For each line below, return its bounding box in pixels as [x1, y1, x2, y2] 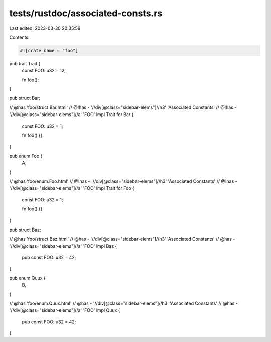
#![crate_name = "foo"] [20, 48, 79, 53]
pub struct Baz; [9, 226, 41, 233]
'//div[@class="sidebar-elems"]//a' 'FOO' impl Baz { [9, 243, 117, 249]
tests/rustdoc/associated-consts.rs [9, 8, 163, 19]
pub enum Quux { [9, 275, 46, 281]
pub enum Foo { [9, 153, 43, 159]
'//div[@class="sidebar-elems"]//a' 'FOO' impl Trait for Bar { [9, 111, 134, 118]
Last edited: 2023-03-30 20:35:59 [9, 25, 81, 31]
